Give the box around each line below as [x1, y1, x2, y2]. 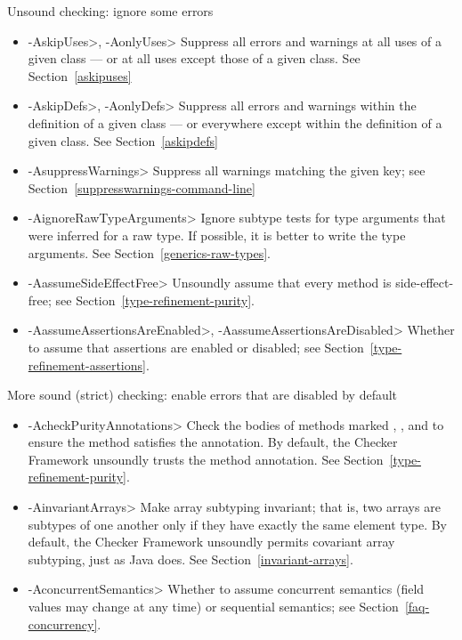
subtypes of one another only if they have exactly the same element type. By [28, 514, 447, 533]
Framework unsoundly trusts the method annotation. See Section [28, 450, 384, 468]
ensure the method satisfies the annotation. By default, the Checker [28, 433, 398, 451]
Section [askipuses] [28, 66, 132, 85]
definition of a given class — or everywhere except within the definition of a [28, 113, 442, 132]
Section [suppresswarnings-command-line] [28, 178, 255, 197]
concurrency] [28, 614, 98, 633]
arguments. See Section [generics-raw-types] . [28, 243, 271, 262]
